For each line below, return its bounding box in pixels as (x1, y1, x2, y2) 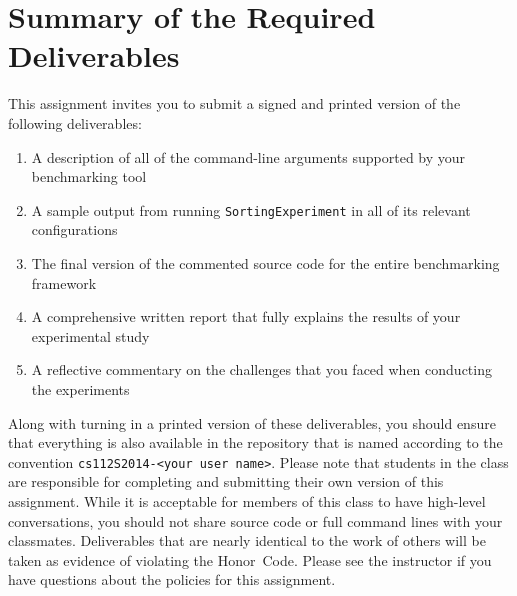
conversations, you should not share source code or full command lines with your (8, 510, 503, 531)
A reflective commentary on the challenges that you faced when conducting (31, 359, 492, 380)
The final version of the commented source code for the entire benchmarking (31, 252, 500, 273)
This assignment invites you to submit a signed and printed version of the (8, 93, 461, 114)
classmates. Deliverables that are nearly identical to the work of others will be (8, 530, 486, 551)
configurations (31, 219, 118, 240)
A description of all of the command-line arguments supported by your (31, 146, 466, 167)
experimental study (31, 325, 150, 346)
